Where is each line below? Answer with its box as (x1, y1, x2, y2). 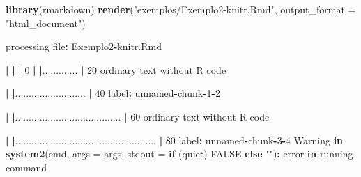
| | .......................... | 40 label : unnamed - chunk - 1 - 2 (6, 86, 220, 100)
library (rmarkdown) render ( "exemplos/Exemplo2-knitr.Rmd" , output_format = (6, 2, 356, 16)
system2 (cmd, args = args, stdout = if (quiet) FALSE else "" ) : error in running (6, 146, 353, 161)
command (6, 160, 47, 174)
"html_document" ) (6, 15, 86, 30)
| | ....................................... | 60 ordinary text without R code (6, 109, 270, 123)
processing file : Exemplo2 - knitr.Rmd (6, 39, 162, 54)
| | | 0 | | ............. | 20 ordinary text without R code (6, 62, 226, 77)
